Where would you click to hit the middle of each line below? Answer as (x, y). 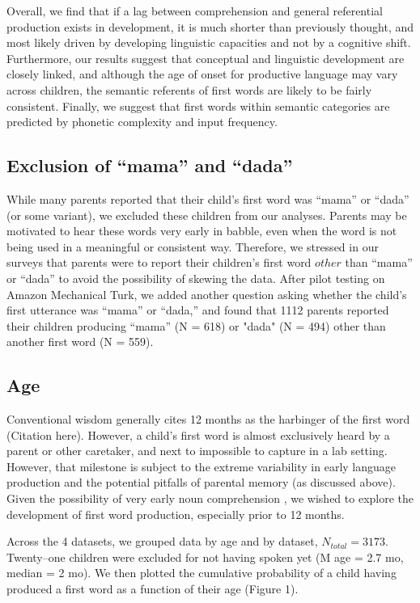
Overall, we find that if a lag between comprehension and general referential (195, 11)
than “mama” (379, 262)
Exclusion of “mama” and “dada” (150, 165)
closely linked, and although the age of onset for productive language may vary (202, 74)
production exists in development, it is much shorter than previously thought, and (210, 26)
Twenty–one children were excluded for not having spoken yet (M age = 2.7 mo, (205, 557)
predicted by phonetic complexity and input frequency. (142, 122)
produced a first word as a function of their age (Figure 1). (153, 589)
